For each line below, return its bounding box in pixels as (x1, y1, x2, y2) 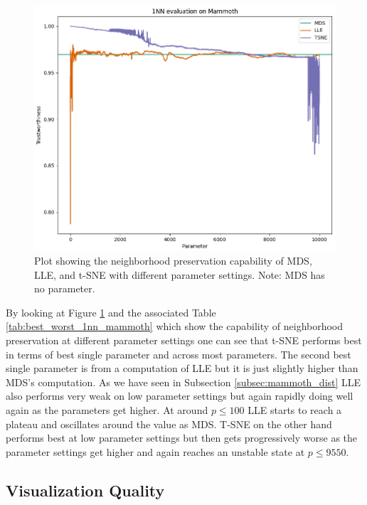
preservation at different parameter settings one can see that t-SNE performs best (6, 333, 362, 348)
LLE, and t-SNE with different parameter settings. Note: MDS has (34, 267, 325, 282)
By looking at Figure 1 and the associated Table (6, 304, 216, 319)
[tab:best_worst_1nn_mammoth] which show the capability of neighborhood (6, 319, 344, 334)
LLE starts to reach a (248, 403, 342, 417)
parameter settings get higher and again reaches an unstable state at (6, 444, 305, 459)
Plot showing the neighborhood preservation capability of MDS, (34, 253, 312, 268)
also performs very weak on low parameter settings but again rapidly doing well (6, 388, 353, 403)
